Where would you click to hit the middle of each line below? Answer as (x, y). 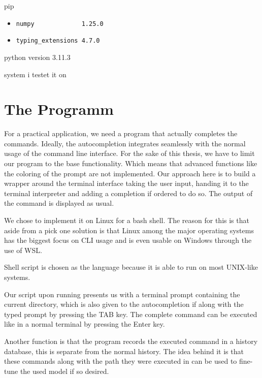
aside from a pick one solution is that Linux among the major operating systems (129, 230)
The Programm (59, 109)
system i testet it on (35, 74)
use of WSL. (23, 250)
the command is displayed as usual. (59, 203)
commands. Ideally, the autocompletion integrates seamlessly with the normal (125, 143)
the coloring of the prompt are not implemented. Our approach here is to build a (130, 173)
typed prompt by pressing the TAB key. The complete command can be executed (131, 314)
